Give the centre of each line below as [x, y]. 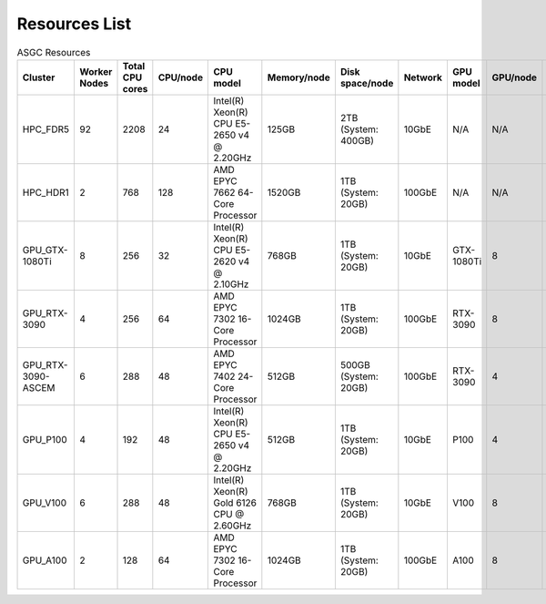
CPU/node [181, 77]
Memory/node [299, 77]
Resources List [74, 24]
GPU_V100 [45, 503]
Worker [96, 71]
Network [423, 77]
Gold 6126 [235, 503]
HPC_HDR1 [45, 192]
